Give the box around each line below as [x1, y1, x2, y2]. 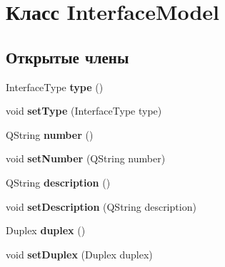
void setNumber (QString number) [6, 151, 166, 166]
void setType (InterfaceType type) [6, 103, 162, 118]
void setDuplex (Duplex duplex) [6, 246, 153, 261]
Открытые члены [6, 46, 129, 68]
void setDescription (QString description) [6, 199, 196, 214]
